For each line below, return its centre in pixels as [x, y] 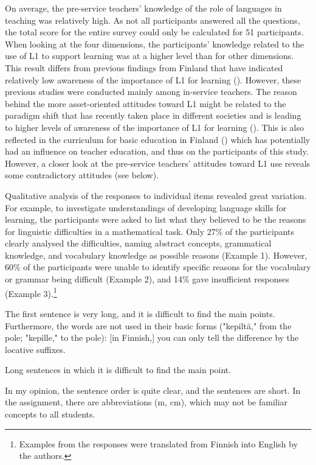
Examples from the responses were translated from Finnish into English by [159, 443]
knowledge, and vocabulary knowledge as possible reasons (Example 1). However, [156, 255]
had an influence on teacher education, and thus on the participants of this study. [157, 151]
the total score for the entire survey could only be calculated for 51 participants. [154, 32]
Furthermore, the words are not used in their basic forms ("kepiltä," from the [148, 325]
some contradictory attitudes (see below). [82, 175]
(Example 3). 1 [31, 292]
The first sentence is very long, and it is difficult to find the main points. [140, 313]
